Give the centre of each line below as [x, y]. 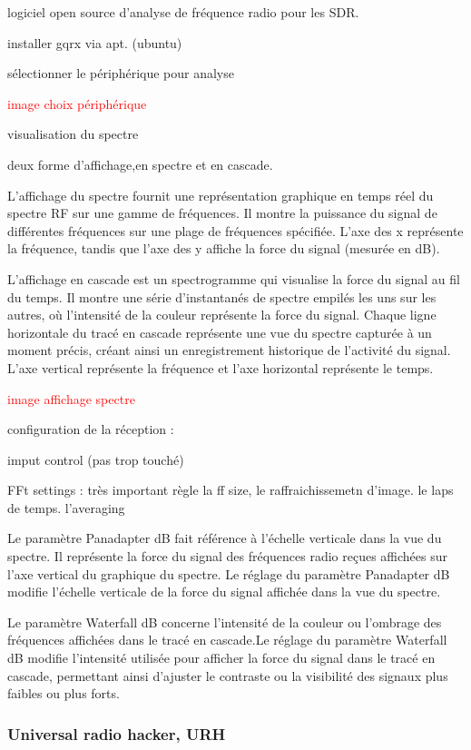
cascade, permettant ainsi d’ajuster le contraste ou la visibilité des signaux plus [228, 675]
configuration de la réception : [91, 429]
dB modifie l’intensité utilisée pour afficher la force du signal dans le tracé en [221, 658]
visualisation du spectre [73, 134]
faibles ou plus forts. [64, 693]
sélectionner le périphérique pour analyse [121, 73]
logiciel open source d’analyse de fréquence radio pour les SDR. [183, 12]
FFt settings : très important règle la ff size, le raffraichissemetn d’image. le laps [231, 490]
